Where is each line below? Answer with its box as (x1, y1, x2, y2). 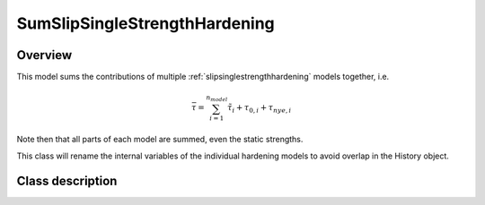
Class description (16, 174, 118, 189)
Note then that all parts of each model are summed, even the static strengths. (16, 134, 304, 145)
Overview (16, 47, 73, 63)
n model (206, 94, 228, 103)
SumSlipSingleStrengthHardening (16, 13, 276, 33)
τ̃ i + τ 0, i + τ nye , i (227, 103, 292, 115)
